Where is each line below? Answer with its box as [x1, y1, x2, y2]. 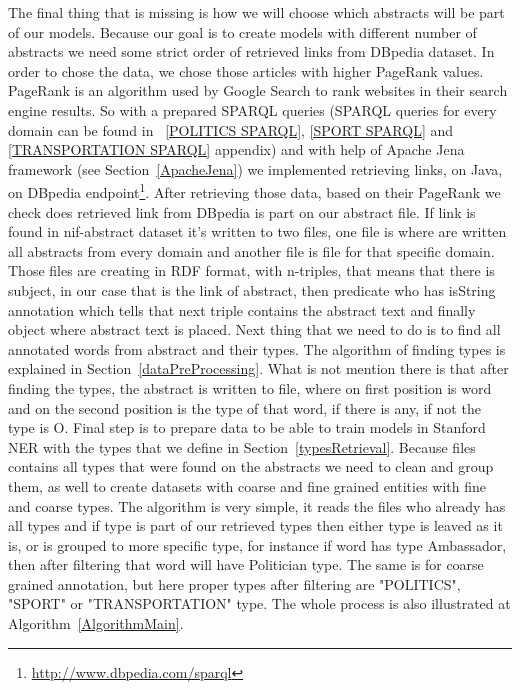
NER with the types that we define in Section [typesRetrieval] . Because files [8, 436, 476, 457]
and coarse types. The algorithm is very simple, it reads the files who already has [8, 495, 506, 516]
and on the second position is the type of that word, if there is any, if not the [8, 397, 481, 418]
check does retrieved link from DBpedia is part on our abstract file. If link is [8, 201, 476, 222]
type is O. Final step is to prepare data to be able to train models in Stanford [8, 417, 486, 438]
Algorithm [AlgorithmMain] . [8, 613, 184, 634]
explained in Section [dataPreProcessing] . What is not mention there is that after [8, 358, 509, 379]
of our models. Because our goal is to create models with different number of [8, 21, 477, 42]
